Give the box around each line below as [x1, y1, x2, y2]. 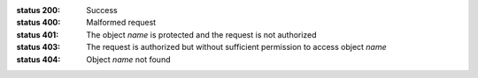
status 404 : [16, 53, 61, 65]
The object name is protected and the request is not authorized [86, 29, 318, 39]
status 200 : [16, 5, 61, 15]
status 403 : [16, 42, 61, 53]
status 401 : [16, 29, 59, 39]
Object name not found [86, 53, 171, 65]
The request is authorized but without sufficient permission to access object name [86, 42, 387, 53]
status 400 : [16, 18, 61, 28]
